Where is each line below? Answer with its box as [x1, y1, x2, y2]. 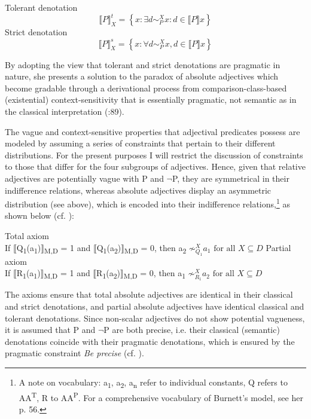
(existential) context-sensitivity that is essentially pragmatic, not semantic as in [5, 93, 297, 106]
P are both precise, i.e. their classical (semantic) [103, 323, 280, 336]
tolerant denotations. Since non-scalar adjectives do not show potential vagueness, [5, 311, 305, 324]
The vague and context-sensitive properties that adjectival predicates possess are [5, 125, 300, 137]
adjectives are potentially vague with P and [5, 172, 164, 185]
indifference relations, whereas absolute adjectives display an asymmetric [5, 183, 272, 196]
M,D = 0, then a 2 [124, 241, 187, 255]
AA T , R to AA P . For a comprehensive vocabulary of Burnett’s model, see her [19, 390, 303, 403]
